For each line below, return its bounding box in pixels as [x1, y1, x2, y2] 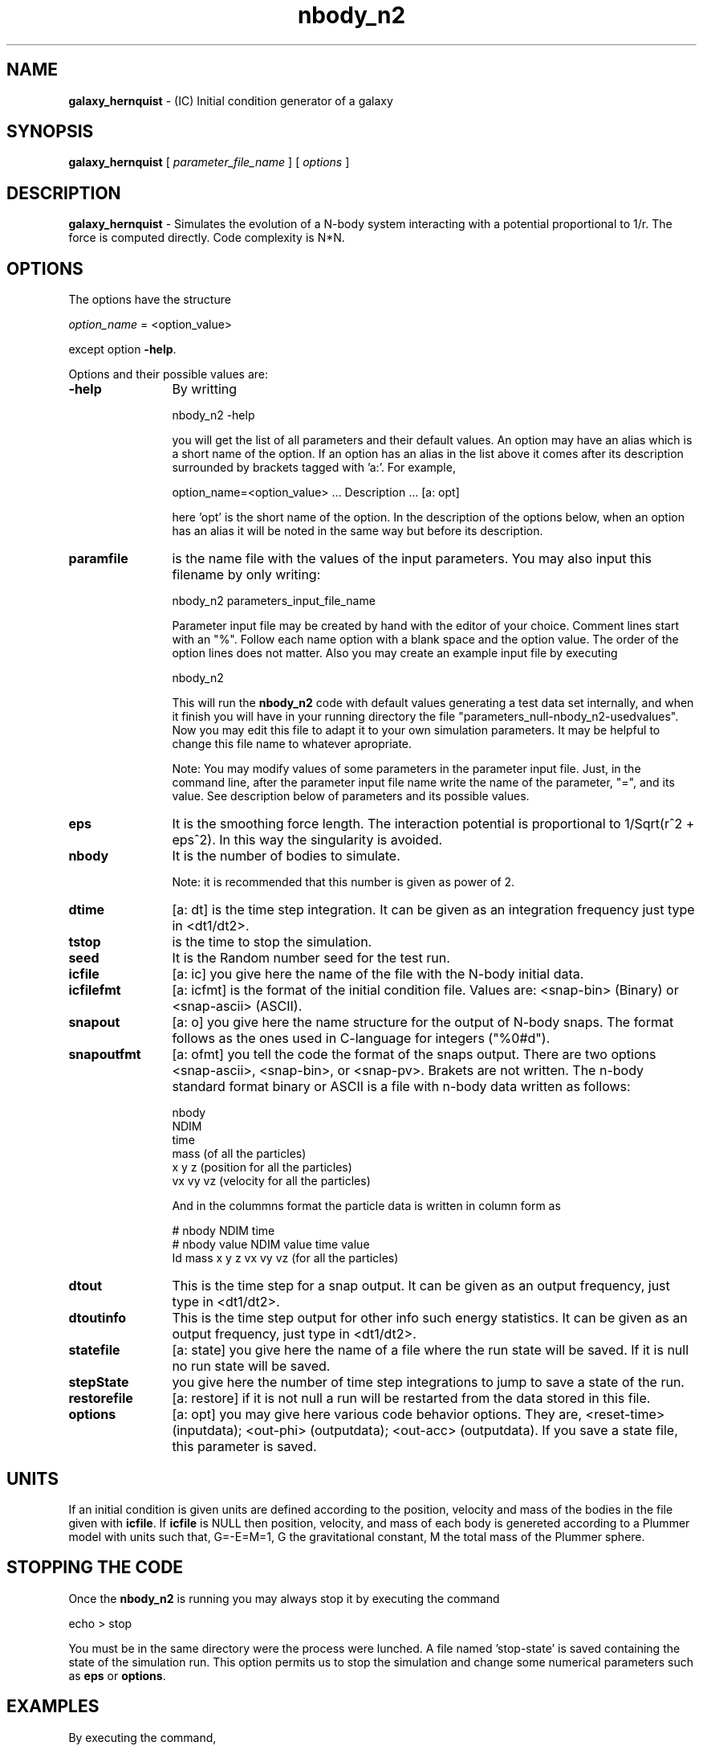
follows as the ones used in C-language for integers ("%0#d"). [172, 1030, 551, 1047]
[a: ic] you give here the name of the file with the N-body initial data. [172, 966, 584, 983]
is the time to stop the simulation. [172, 934, 372, 951]
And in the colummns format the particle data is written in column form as [172, 1199, 561, 1213]
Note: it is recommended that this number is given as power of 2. [172, 875, 515, 889]
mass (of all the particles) [172, 1147, 307, 1161]
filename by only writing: [172, 566, 321, 583]
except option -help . [68, 342, 177, 357]
